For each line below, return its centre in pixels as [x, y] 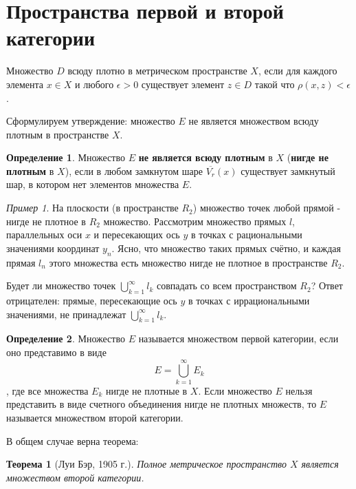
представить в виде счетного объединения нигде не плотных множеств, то [162, 404]
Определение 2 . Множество [66, 339]
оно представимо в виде [56, 352]
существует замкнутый [288, 170]
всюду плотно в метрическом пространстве [157, 71]
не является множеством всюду [254, 121]
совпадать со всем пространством [226, 285]
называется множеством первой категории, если [238, 339]
